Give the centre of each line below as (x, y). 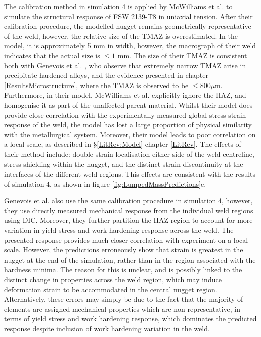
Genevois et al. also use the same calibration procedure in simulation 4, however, (128, 200)
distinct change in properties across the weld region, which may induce (113, 279)
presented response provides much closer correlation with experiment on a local (126, 240)
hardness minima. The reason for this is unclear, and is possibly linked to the (123, 269)
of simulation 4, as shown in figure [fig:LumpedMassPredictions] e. (105, 183)
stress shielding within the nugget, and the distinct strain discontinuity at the (124, 164)
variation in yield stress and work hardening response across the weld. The (119, 230)
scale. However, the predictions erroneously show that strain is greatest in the (124, 250)
